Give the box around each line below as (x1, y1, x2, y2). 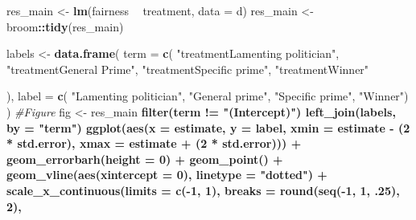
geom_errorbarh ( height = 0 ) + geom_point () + (6, 150, 283, 167)
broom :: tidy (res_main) (6, 18, 124, 35)
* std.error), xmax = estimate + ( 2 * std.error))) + (6, 135, 302, 152)
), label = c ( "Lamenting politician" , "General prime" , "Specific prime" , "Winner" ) (6, 88, 409, 104)
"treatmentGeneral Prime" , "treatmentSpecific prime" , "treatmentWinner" (6, 60, 369, 77)
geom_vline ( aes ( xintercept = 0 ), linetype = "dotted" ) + (6, 166, 327, 183)
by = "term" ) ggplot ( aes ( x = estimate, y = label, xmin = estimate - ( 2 (6, 119, 410, 136)
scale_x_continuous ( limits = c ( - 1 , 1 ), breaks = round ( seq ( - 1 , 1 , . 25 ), (6, 181, 400, 198)
